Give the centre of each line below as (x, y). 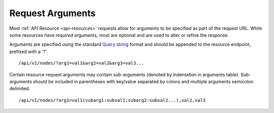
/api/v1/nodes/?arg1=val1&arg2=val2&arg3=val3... (81, 63)
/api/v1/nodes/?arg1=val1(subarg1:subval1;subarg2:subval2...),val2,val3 (112, 100)
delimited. (20, 89)
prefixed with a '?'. (29, 51)
